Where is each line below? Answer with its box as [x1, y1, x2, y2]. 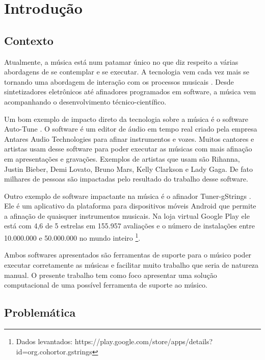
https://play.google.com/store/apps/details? [74, 336, 213, 346]
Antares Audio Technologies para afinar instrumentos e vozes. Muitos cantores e [4, 133, 254, 144]
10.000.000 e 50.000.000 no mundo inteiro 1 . [4, 231, 141, 243]
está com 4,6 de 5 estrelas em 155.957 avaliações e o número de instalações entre [4, 220, 255, 231]
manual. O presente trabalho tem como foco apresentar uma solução [4, 269, 217, 280]
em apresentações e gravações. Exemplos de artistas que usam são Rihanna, [4, 153, 240, 164]
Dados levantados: [16, 336, 73, 346]
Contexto [4, 32, 54, 48]
